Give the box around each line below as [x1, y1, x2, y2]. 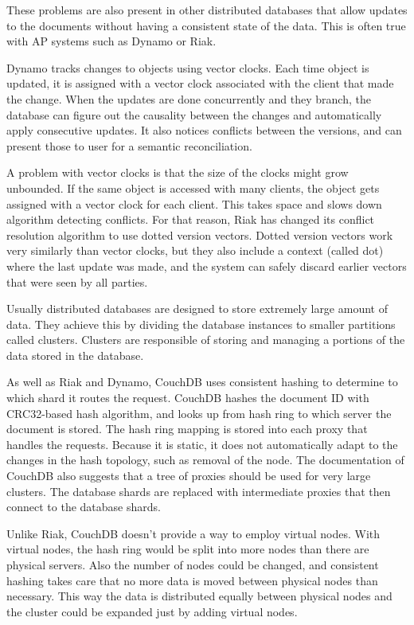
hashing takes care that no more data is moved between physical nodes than [6, 572, 378, 588]
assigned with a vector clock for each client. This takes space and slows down [6, 195, 382, 212]
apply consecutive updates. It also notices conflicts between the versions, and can [6, 122, 402, 139]
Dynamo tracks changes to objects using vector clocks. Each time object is [6, 59, 369, 76]
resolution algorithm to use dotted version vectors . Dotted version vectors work [6, 226, 393, 243]
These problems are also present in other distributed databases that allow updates [6, 2, 408, 18]
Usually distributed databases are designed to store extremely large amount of [6, 300, 388, 317]
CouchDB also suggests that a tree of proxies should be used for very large [6, 467, 371, 484]
